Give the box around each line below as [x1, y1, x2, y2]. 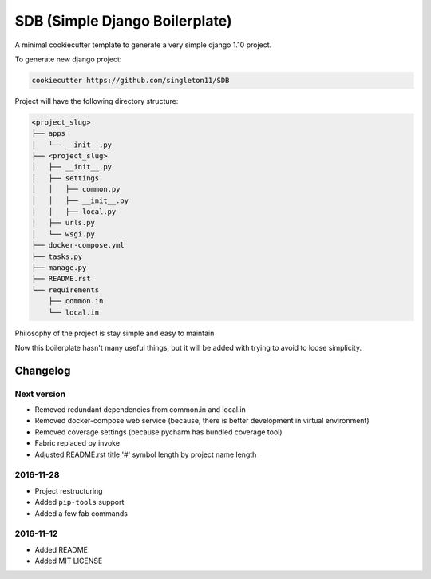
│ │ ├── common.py [31, 184, 121, 194]
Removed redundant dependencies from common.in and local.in [34, 405, 247, 414]
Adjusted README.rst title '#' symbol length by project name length [34, 450, 257, 459]
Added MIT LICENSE [34, 556, 103, 566]
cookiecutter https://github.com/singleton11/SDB [31, 76, 230, 85]
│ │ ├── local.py [31, 208, 117, 216]
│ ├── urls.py [31, 218, 96, 228]
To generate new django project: [14, 54, 122, 64]
